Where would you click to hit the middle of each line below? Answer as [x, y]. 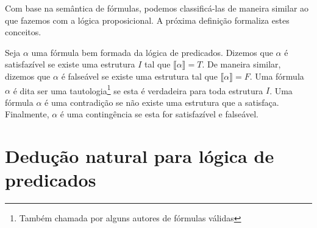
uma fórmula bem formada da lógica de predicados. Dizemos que [152, 52]
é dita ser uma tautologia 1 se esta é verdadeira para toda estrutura [138, 89]
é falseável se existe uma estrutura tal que [139, 76]
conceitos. [23, 32]
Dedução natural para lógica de [140, 156]
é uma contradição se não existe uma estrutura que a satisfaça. [162, 102]
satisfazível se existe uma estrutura [70, 64]
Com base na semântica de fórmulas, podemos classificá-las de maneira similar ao [157, 8]
